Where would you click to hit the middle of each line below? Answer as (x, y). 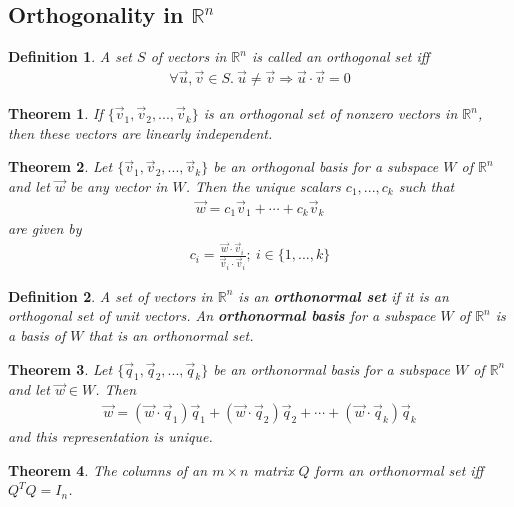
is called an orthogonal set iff (340, 56)
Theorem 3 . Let (60, 368)
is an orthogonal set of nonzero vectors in (330, 113)
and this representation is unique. (110, 435)
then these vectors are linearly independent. (140, 132)
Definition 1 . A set (70, 56)
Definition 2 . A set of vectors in (110, 295)
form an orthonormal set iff (399, 469)
